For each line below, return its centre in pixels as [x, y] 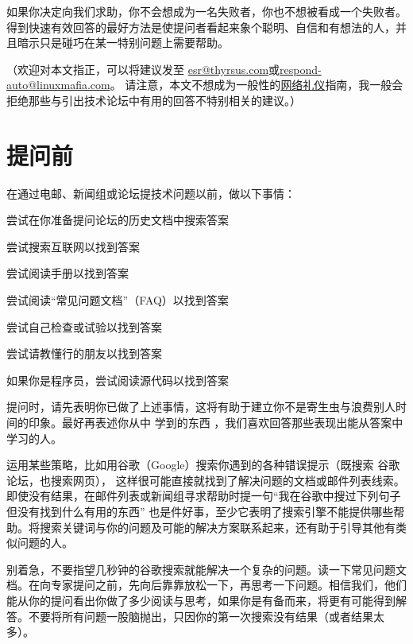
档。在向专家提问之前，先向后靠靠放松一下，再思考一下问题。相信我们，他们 [206, 585]
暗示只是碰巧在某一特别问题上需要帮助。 [123, 43]
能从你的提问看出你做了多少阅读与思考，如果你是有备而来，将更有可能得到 [201, 600]
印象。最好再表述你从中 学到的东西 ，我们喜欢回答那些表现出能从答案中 [216, 423]
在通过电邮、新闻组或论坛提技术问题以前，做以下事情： [151, 193]
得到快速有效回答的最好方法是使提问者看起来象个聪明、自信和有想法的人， [201, 27]
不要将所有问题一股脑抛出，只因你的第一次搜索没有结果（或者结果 [201, 616]
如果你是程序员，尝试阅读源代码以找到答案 [118, 380]
